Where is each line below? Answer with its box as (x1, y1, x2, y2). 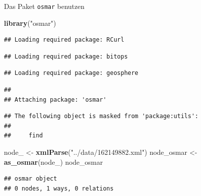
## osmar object (4, 175, 57, 183)
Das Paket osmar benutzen (4, 1, 85, 11)
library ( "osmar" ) (4, 17, 56, 28)
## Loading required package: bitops (4, 53, 128, 60)
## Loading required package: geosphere (4, 69, 139, 77)
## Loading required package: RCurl (4, 36, 124, 44)
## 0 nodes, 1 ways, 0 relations (4, 185, 114, 192)
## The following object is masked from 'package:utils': (4, 113, 199, 120)
